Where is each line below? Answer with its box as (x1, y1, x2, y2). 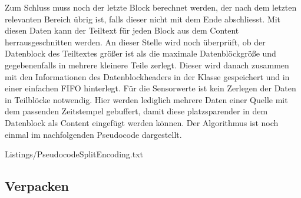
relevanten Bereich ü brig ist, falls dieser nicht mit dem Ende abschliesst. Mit (5, 12, 281, 25)
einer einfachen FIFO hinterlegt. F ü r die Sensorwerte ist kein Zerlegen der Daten (5, 82, 296, 94)
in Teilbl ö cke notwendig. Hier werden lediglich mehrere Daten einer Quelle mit (5, 93, 288, 105)
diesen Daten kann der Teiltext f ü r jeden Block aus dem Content (5, 24, 239, 37)
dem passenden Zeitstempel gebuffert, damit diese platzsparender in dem (5, 105, 268, 117)
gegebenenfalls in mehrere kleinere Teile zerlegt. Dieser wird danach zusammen (5, 58, 289, 71)
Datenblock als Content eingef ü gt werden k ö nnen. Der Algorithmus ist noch (5, 116, 279, 128)
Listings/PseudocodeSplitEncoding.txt (5, 148, 143, 160)
